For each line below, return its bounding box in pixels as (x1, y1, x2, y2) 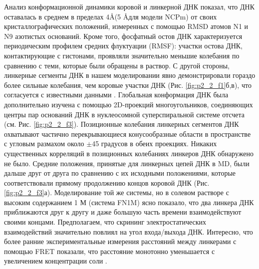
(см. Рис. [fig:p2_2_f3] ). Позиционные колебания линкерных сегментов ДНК (4, 119, 239, 129)
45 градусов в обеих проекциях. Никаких (92, 138, 217, 149)
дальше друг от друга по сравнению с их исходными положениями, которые (4, 168, 236, 178)
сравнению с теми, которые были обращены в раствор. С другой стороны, (4, 60, 230, 70)
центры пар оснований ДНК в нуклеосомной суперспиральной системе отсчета (4, 109, 245, 119)
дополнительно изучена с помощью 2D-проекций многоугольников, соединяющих (4, 99, 253, 109)
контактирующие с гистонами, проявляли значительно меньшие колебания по (4, 50, 240, 60)
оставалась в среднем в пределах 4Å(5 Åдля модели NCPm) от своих (4, 11, 217, 21)
